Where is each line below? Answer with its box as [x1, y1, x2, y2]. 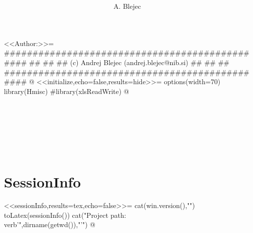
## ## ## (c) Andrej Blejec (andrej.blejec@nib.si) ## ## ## [29, 57, 230, 67]
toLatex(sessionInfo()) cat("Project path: [4, 210, 126, 220]
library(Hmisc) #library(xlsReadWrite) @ [4, 86, 129, 96]
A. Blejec [114, 1, 141, 11]
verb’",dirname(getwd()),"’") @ [4, 219, 95, 230]
